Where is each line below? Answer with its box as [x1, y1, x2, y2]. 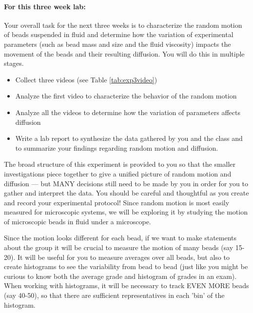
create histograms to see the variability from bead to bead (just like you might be [4, 261, 248, 272]
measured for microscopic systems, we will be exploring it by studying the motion [4, 207, 248, 217]
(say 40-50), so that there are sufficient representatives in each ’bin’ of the [4, 290, 225, 300]
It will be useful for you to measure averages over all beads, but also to [17, 252, 230, 262]
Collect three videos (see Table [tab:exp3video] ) [15, 74, 157, 84]
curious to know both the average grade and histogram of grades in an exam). [4, 271, 237, 281]
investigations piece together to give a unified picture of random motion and [4, 168, 232, 178]
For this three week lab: [4, 1, 86, 11]
